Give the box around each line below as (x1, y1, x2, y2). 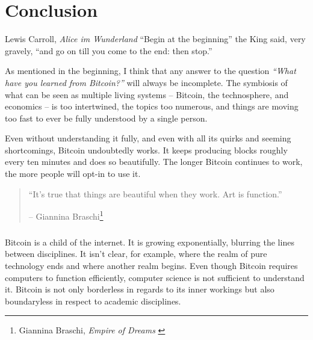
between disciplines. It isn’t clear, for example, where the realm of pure (5, 247, 267, 260)
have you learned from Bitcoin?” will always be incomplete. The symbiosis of (5, 76, 288, 88)
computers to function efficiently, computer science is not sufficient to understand (5, 271, 305, 283)
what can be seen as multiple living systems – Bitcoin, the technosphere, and (5, 88, 289, 100)
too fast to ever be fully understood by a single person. (5, 111, 208, 124)
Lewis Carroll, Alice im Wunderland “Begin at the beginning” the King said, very (5, 32, 306, 45)
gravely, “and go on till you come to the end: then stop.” (5, 44, 212, 57)
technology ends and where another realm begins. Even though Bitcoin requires (5, 259, 298, 272)
